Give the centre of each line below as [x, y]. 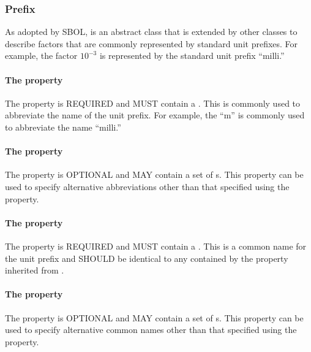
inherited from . [35, 270]
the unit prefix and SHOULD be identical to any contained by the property [147, 258]
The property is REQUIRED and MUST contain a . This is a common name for [156, 246]
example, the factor [41, 55]
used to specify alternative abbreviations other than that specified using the [147, 186]
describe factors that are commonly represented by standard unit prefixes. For [152, 43]
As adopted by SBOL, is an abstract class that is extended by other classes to [151, 32]
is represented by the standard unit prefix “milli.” [192, 55]
